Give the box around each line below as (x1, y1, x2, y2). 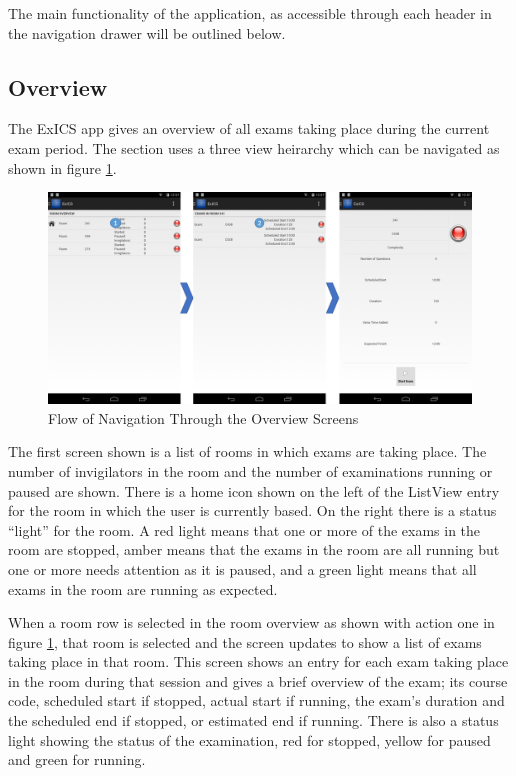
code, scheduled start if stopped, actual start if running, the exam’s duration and (8, 690, 505, 711)
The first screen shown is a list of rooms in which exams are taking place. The (8, 441, 487, 462)
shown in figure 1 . (8, 157, 117, 178)
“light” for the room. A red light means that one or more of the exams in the (8, 519, 481, 540)
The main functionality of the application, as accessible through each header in (8, 3, 492, 23)
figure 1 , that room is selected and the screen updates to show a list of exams (8, 631, 482, 652)
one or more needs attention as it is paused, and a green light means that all (8, 558, 477, 579)
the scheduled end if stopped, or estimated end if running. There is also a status (8, 710, 499, 731)
